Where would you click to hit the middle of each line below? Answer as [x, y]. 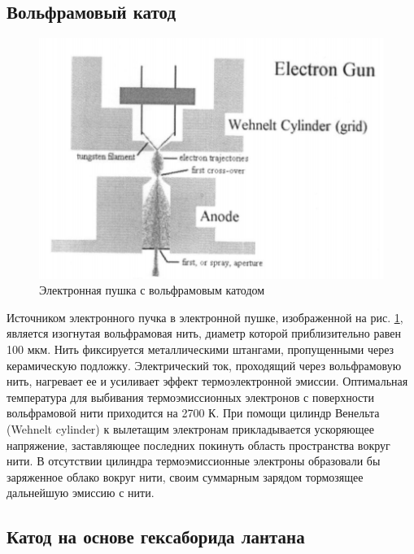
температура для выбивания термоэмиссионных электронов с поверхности [190, 397]
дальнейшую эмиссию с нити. [81, 493]
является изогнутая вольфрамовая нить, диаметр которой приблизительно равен [204, 333]
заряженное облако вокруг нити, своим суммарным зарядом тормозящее [185, 476]
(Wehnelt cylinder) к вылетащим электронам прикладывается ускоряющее [190, 428]
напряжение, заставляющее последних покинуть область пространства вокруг [198, 445]
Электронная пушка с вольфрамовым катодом [152, 290]
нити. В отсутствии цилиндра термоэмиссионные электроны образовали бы [194, 461]
